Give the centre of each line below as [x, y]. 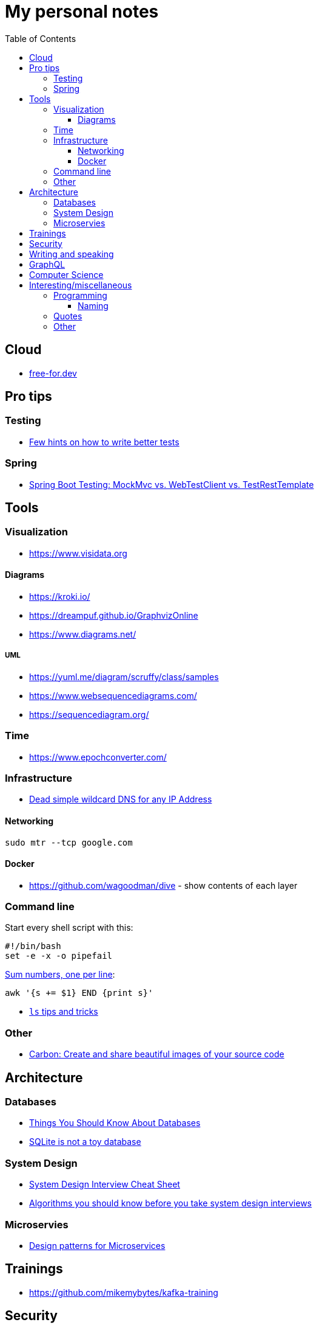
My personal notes [82, 12]
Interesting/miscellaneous [81, 285]
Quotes [68, 316]
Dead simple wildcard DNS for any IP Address [121, 799]
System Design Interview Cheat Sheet [105, 1184]
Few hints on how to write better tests [104, 442]
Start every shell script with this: [69, 928]
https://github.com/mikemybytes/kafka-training [124, 1292]
